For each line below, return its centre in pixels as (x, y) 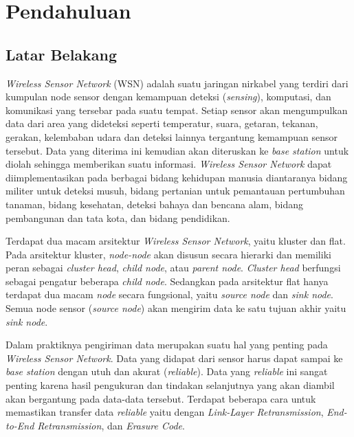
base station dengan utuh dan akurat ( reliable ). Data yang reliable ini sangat (167, 371)
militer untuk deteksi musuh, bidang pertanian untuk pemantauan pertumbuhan (175, 191)
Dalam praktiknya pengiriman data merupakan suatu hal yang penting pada (167, 345)
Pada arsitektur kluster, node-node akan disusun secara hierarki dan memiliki (168, 254)
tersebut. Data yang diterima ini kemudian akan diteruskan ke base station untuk (177, 150)
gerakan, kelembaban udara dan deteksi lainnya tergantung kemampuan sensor (172, 136)
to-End (20, 425)
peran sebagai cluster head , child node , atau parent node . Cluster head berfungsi (173, 268)
